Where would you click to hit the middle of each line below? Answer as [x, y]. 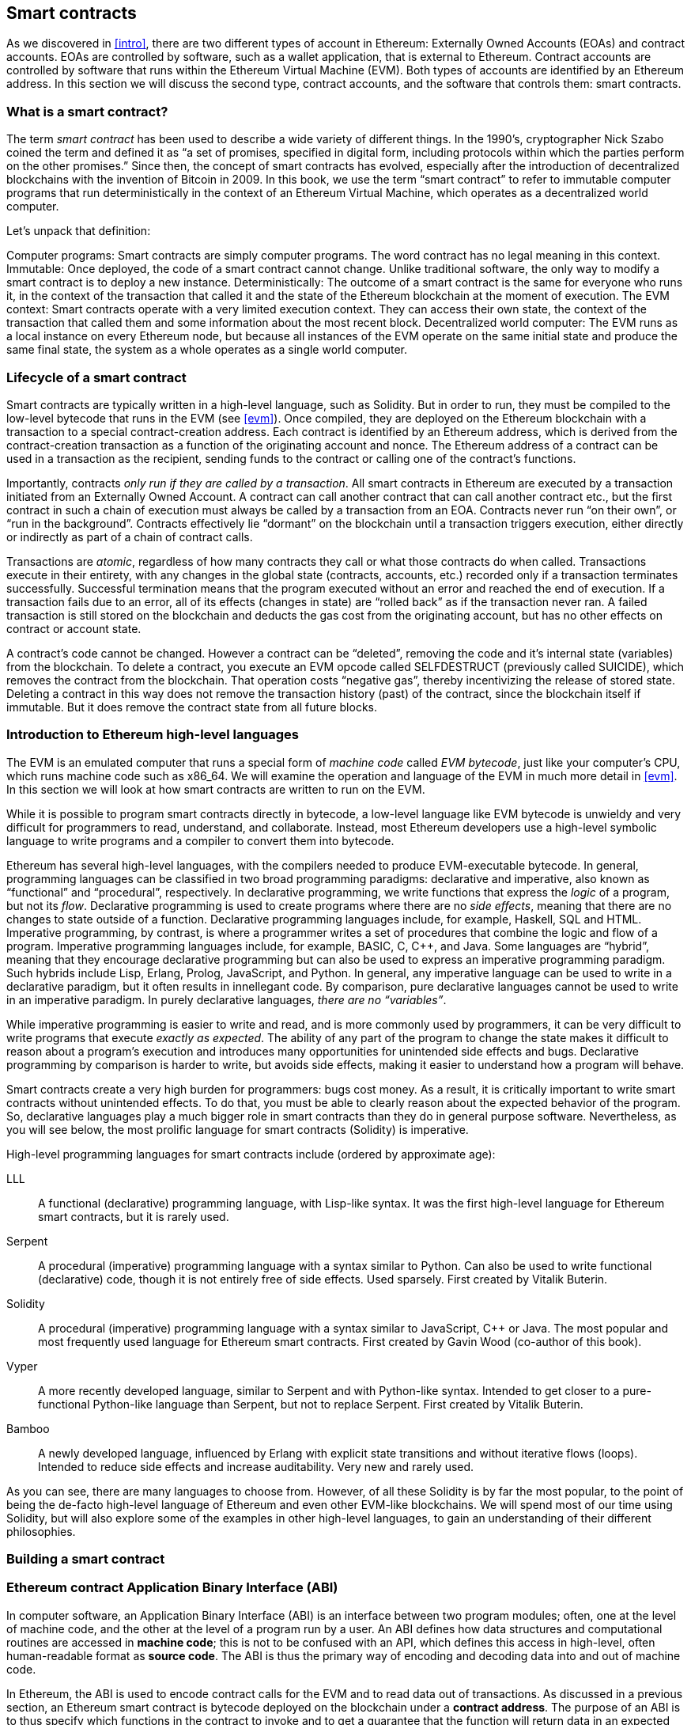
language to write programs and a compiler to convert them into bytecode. [200, 840]
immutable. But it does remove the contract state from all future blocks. [192, 707]
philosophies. [41, 1531]
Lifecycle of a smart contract [96, 377]
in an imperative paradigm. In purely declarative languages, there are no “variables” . [227, 999]
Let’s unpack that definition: [79, 231]
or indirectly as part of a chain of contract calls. [130, 536]
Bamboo [28, 1428]
